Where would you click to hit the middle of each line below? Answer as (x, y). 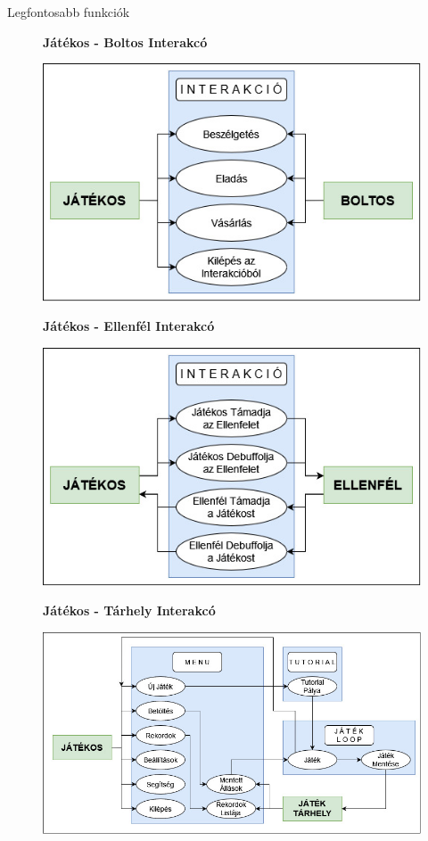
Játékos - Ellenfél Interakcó (129, 326)
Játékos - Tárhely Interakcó (129, 610)
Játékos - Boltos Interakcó (125, 41)
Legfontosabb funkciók (69, 12)
